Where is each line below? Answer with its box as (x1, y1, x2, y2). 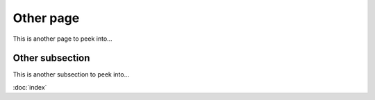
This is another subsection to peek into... (12, 70, 130, 79)
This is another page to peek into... (12, 34, 112, 43)
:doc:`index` (12, 83, 47, 91)
